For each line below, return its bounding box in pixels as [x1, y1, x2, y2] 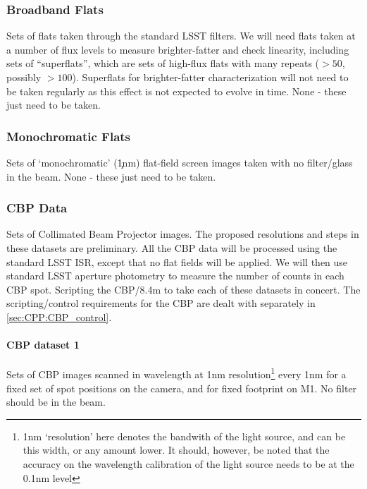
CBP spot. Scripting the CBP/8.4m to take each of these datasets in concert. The [6, 282, 361, 296]
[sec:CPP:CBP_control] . [6, 309, 112, 324]
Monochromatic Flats [6, 127, 131, 145]
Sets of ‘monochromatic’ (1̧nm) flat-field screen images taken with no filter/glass [6, 155, 353, 169]
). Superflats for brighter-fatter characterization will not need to [72, 70, 349, 84]
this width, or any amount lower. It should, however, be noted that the [23, 442, 330, 457]
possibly [6, 70, 42, 84]
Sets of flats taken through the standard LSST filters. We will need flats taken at [6, 28, 356, 43]
